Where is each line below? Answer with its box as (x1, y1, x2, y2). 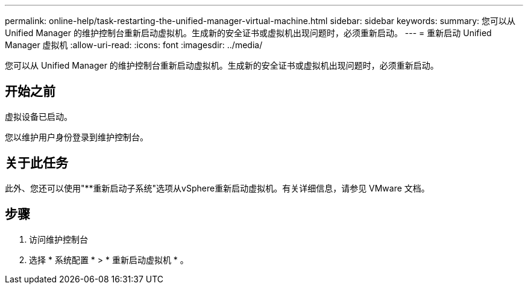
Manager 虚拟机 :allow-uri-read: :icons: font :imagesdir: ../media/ (5, 40, 263, 50)
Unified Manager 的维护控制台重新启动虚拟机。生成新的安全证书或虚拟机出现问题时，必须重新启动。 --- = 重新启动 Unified (5, 28, 492, 38)
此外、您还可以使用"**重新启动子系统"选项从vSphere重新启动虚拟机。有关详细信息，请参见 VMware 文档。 (5, 182, 430, 193)
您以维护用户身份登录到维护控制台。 (5, 131, 148, 142)
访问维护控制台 (29, 234, 88, 244)
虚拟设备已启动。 (5, 111, 72, 122)
